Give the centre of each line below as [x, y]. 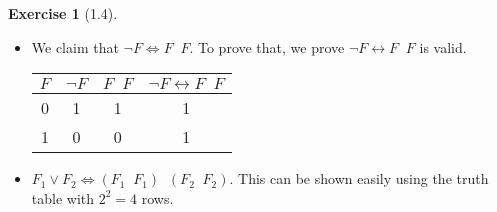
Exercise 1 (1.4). [63, 13]
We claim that [75, 46]
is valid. [443, 46]
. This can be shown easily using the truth [359, 178]
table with [63, 197]
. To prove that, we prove [267, 46]
